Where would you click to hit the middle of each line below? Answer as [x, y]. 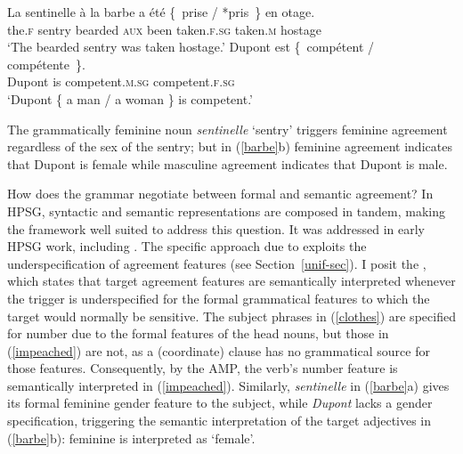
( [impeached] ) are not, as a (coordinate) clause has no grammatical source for [219, 350]
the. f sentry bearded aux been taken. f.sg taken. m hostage [164, 29]
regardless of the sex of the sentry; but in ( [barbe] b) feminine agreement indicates [230, 146]
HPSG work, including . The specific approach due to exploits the [187, 246]
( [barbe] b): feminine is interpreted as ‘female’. [131, 438]
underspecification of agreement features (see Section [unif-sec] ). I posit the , [217, 263]
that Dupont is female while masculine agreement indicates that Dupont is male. [227, 163]
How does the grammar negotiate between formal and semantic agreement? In [220, 194]
